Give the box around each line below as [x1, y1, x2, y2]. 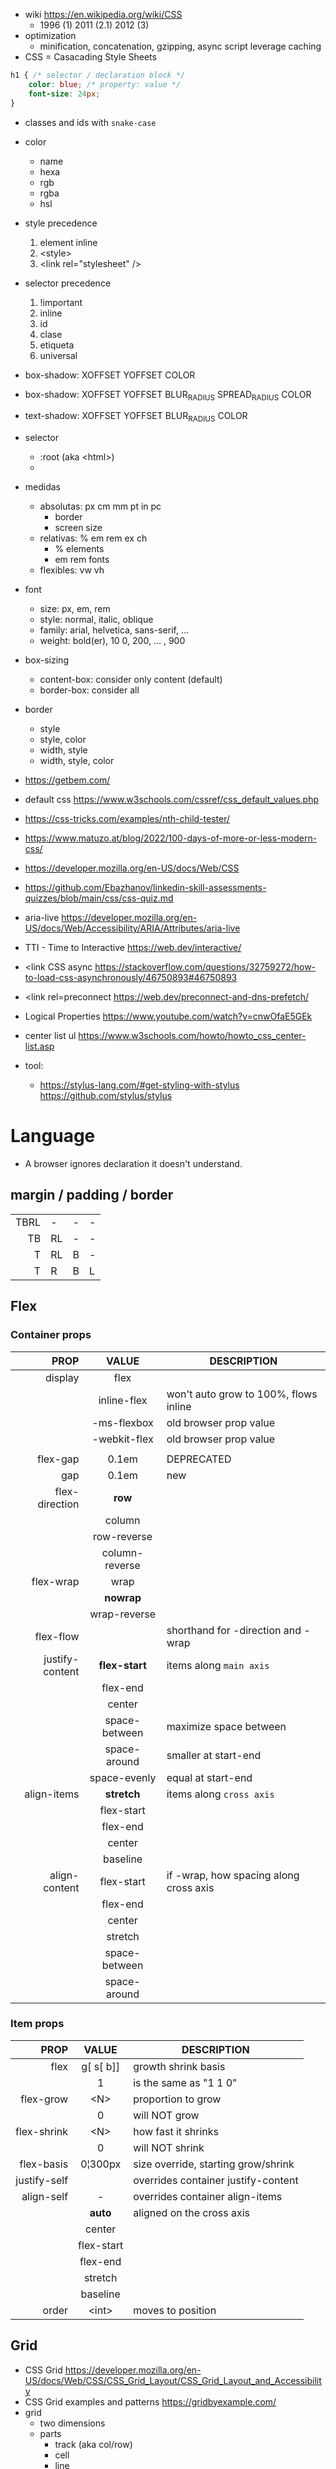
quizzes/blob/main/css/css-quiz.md [24, 892, 174, 904]
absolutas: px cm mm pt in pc [39, 500, 162, 513]
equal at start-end [166, 1770, 253, 1784]
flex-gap [37, 1452, 80, 1466]
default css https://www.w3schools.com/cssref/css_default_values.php [24, 794, 320, 806]
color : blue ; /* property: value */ [28, 79, 182, 89]
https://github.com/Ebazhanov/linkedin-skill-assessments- [24, 882, 267, 894]
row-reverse [93, 1529, 153, 1543]
